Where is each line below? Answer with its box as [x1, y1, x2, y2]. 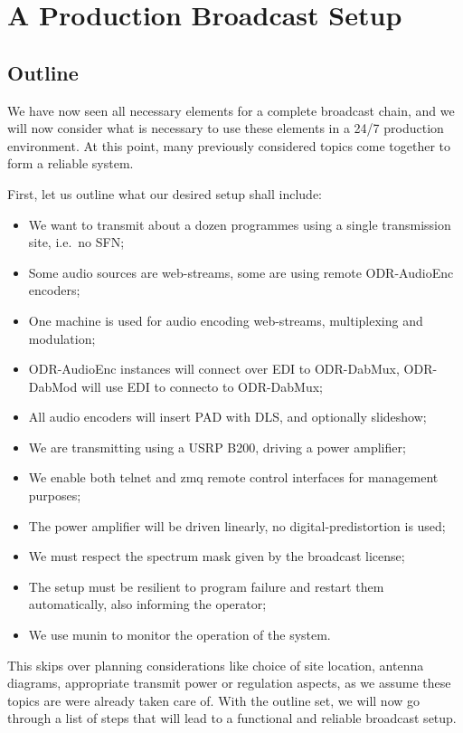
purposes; [28, 486, 81, 505]
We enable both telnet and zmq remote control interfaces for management [28, 468, 439, 487]
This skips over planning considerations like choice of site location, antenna [7, 655, 424, 674]
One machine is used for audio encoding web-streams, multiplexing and [28, 310, 423, 329]
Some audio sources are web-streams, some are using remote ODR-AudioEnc [28, 262, 454, 281]
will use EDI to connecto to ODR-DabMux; [80, 376, 324, 395]
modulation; [28, 328, 96, 347]
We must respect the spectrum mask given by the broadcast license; [28, 547, 405, 566]
